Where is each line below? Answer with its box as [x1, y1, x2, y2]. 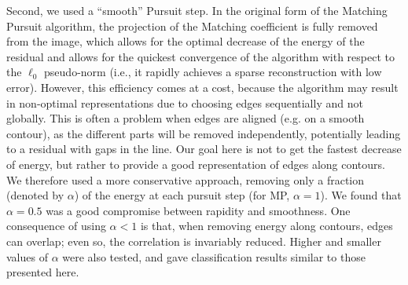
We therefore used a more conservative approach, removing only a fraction [6, 171, 365, 188]
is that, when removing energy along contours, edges [140, 217, 393, 234]
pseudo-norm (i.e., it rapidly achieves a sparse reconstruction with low [44, 64, 382, 80]
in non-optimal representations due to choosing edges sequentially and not [6, 94, 363, 111]
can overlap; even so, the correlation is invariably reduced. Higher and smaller [6, 232, 381, 249]
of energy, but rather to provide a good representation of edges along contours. [6, 155, 385, 172]
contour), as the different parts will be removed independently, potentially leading [6, 125, 401, 141]
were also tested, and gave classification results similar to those [62, 248, 366, 265]
